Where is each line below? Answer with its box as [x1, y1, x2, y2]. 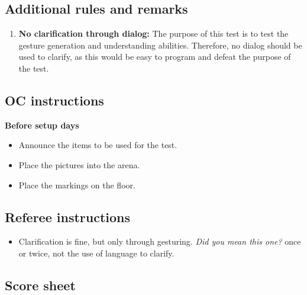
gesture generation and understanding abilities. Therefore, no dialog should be [18, 39, 302, 51]
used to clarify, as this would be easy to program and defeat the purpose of [18, 50, 291, 63]
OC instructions [5, 91, 104, 109]
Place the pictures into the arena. [18, 158, 140, 171]
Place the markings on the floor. [18, 178, 135, 191]
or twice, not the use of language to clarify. [18, 246, 174, 259]
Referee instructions [5, 207, 131, 226]
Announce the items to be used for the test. [18, 139, 177, 151]
